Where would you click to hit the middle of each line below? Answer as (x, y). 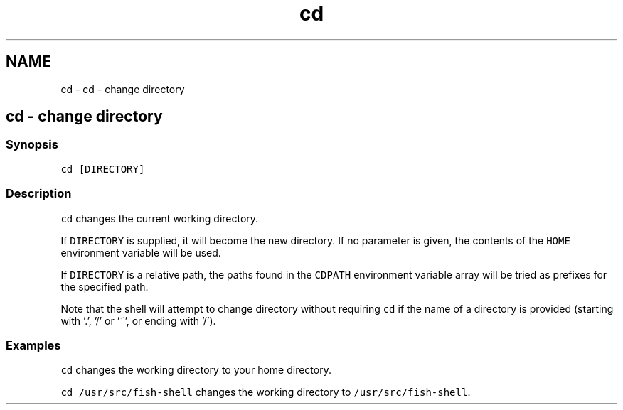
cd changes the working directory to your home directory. (196, 370)
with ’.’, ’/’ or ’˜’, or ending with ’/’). (138, 320)
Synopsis (32, 145)
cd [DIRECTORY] (103, 169)
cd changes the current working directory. (160, 218)
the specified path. (105, 286)
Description (39, 194)
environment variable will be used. (141, 252)
